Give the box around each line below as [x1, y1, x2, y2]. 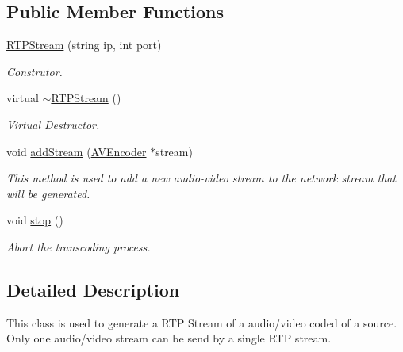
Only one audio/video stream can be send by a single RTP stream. [6, 330, 332, 346]
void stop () [6, 212, 63, 228]
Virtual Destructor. [6, 116, 100, 132]
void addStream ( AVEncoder [6, 143, 147, 159]
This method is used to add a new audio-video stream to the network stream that [6, 170, 397, 186]
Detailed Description [6, 277, 180, 301]
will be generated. [6, 185, 90, 201]
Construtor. [6, 63, 63, 79]
